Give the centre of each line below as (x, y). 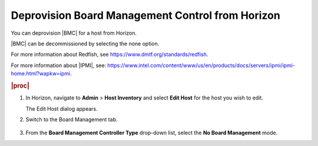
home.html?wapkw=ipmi (41, 74)
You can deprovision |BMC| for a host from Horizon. (74, 33)
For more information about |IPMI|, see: (58, 65)
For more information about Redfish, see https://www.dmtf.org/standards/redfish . (110, 54)
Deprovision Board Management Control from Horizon (146, 15)
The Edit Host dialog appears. (62, 108)
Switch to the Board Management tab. (72, 119)
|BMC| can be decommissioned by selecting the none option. (85, 44)
